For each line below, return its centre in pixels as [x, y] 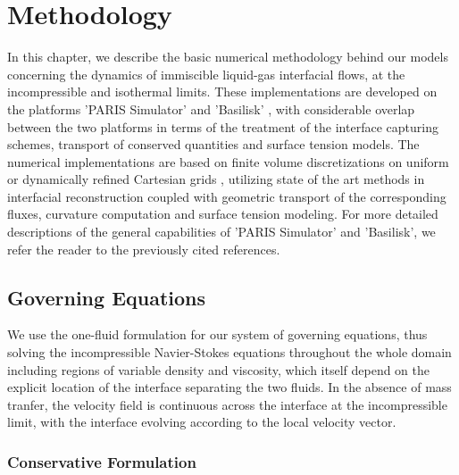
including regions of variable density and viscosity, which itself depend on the [219, 369]
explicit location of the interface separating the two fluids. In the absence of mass [229, 387]
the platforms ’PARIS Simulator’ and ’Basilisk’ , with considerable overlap [211, 108]
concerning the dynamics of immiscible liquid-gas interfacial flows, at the [206, 74]
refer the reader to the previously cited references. [144, 249]
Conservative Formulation [102, 461]
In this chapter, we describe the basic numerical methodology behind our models [228, 57]
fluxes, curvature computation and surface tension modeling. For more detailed [223, 214]
